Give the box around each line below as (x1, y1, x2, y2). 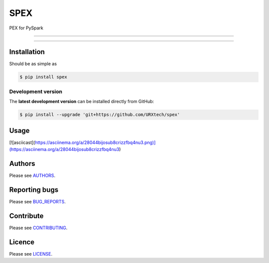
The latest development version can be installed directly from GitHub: (9, 99, 154, 105)
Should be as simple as (9, 61, 57, 67)
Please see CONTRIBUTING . (9, 225, 68, 231)
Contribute (9, 212, 44, 220)
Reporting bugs (9, 185, 59, 194)
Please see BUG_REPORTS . (9, 198, 66, 204)
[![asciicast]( (9, 139, 35, 145)
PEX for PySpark (9, 25, 43, 31)
